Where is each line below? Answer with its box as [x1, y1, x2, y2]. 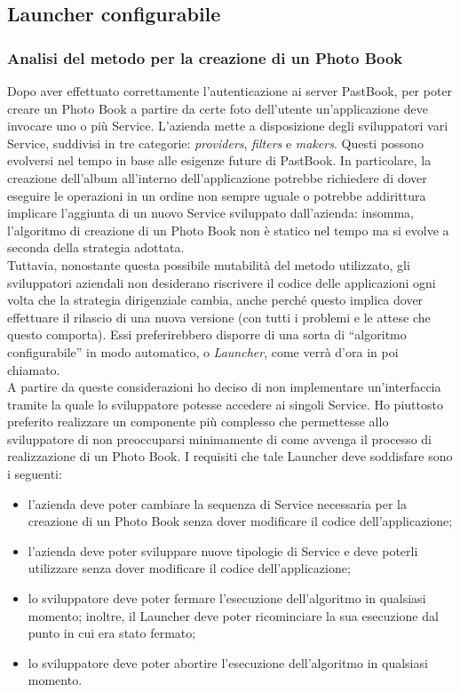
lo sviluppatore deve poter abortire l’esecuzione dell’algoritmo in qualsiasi [28, 653, 428, 672]
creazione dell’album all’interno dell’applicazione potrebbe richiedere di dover [7, 168, 427, 187]
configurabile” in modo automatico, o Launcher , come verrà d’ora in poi [7, 342, 399, 361]
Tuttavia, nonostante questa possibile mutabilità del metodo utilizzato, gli [7, 255, 410, 274]
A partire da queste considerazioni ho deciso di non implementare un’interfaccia [7, 378, 441, 396]
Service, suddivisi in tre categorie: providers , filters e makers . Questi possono [7, 133, 424, 152]
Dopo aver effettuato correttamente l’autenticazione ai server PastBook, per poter [7, 82, 453, 99]
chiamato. [7, 360, 60, 378]
